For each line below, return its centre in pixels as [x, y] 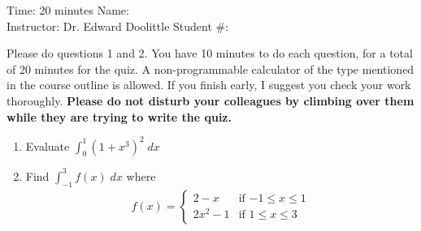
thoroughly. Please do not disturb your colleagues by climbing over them [210, 100]
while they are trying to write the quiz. [119, 116]
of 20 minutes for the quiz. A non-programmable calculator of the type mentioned [210, 68]
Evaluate [48, 145]
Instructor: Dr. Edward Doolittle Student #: [118, 26]
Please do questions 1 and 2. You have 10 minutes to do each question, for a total [210, 53]
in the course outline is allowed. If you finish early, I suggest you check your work [209, 85]
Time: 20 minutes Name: [68, 10]
